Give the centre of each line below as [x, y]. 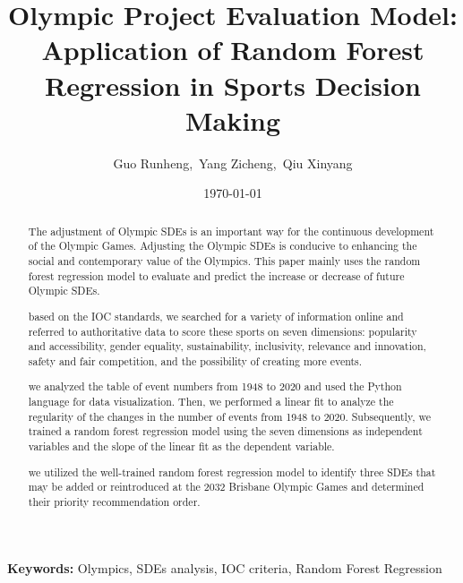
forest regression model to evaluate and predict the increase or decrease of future [216, 275]
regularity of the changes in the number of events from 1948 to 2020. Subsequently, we [229, 416]
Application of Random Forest [233, 50]
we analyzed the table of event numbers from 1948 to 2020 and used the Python [215, 386]
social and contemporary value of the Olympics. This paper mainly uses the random [224, 260]
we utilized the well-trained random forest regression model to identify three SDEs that [232, 472]
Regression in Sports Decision [232, 85]
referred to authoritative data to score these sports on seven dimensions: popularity [223, 331]
